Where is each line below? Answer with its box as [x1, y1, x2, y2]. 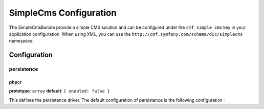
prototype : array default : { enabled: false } [9, 88, 110, 94]
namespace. [9, 38, 34, 44]
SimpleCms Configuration [9, 7, 117, 18]
